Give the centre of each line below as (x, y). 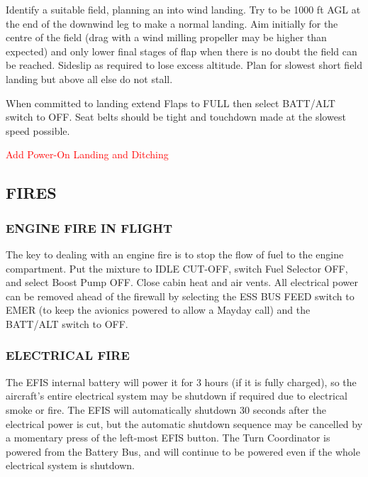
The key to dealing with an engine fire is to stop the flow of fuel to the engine (175, 254)
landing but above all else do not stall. (89, 78)
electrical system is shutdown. (70, 465)
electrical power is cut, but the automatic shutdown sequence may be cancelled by (184, 423)
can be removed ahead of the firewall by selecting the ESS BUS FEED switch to (180, 296)
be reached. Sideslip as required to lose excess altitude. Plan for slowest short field (184, 65)
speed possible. (38, 130)
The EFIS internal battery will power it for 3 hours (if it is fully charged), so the (181, 382)
